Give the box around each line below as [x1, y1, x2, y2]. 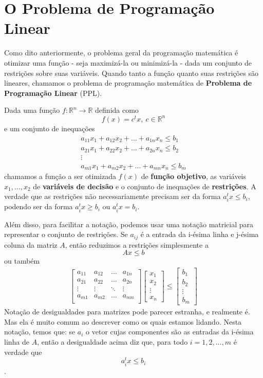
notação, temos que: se [4, 326, 76, 337]
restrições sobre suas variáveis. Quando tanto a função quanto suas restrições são [4, 67, 258, 78]
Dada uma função [4, 105, 60, 115]
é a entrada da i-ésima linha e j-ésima [140, 229, 259, 240]
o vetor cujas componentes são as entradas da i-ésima [86, 326, 254, 337]
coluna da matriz [4, 239, 58, 250]
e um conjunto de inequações [4, 123, 95, 133]
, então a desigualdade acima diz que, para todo [37, 336, 188, 347]
